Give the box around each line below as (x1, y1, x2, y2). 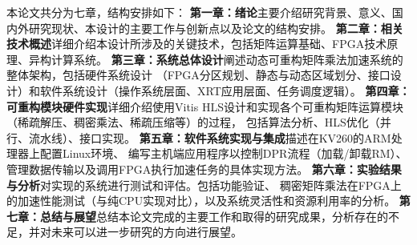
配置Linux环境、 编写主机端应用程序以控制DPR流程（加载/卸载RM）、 (39, 145, 407, 162)
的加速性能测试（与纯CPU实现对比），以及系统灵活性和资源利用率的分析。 (6, 192, 396, 209)
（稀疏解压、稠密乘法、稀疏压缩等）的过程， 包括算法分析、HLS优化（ (6, 114, 380, 131)
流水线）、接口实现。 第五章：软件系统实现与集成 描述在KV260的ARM (28, 129, 391, 146)
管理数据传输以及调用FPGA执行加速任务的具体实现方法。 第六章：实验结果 (6, 160, 402, 177)
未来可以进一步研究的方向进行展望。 (51, 223, 242, 240)
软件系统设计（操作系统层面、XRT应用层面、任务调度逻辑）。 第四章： (39, 82, 411, 98)
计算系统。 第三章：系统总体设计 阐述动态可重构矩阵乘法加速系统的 (51, 50, 403, 67)
